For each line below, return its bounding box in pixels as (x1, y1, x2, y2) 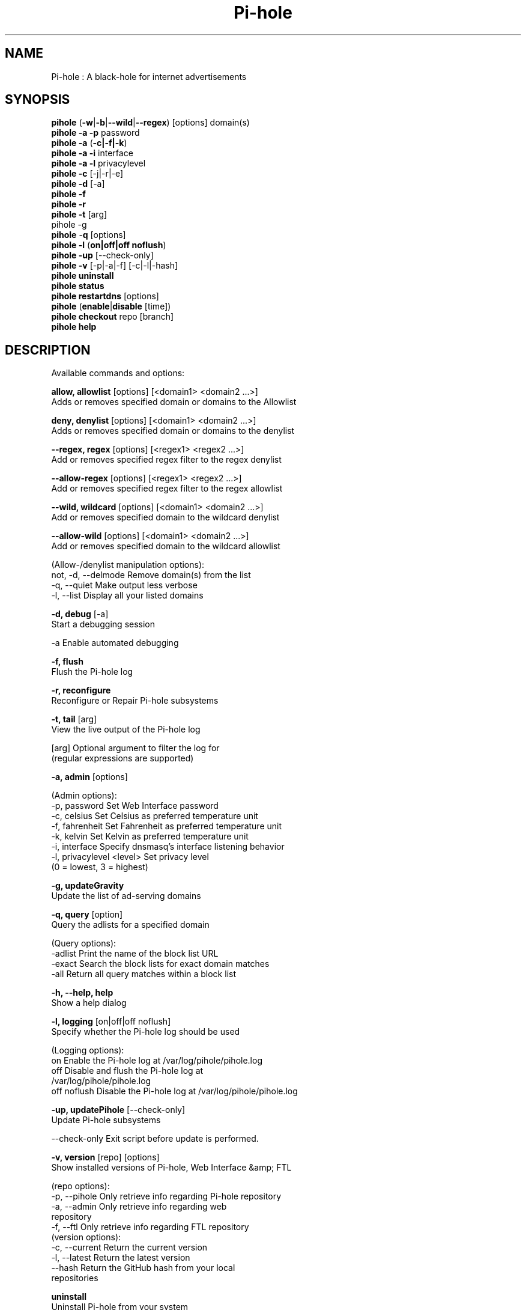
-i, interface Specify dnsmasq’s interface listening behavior (51, 841, 285, 852)
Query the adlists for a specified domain (51, 919, 210, 930)
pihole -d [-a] (51, 178, 105, 189)
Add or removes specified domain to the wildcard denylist (51, 512, 280, 523)
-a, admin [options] (51, 772, 128, 782)
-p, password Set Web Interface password (51, 800, 219, 811)
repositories (51, 1273, 98, 1284)
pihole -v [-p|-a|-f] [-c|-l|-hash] (51, 260, 178, 271)
